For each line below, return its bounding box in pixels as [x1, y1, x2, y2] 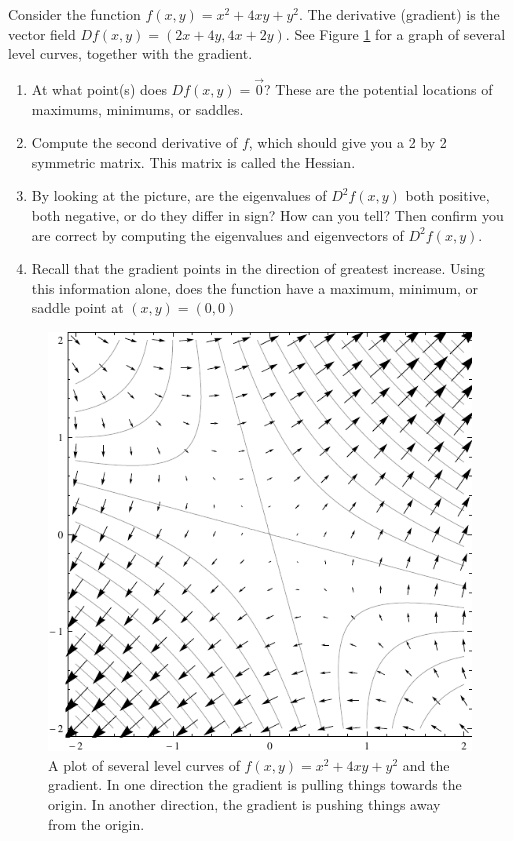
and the [402, 754, 450, 775]
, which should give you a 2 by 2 [248, 132, 447, 153]
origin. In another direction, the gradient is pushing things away [48, 794, 441, 814]
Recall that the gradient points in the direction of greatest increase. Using [31, 258, 485, 279]
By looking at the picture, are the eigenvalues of [31, 185, 327, 206]
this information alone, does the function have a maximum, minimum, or [31, 277, 479, 298]
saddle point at [31, 297, 124, 318]
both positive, [405, 185, 490, 206]
